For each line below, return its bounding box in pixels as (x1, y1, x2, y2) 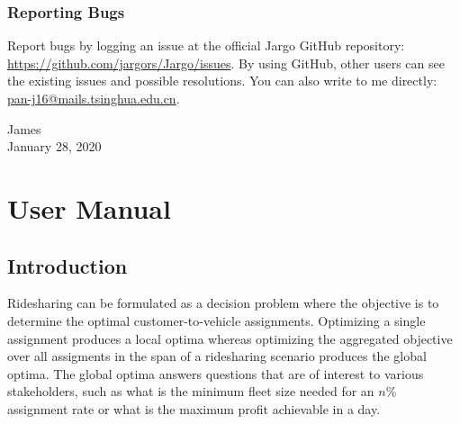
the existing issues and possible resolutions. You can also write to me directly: (7, 71, 437, 90)
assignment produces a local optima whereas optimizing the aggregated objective (7, 329, 453, 347)
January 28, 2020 (7, 137, 102, 156)
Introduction (7, 251, 128, 279)
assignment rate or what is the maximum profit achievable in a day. (7, 399, 381, 418)
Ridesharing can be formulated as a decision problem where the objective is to (7, 293, 439, 312)
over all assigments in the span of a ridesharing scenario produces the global (7, 347, 427, 365)
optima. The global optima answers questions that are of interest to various (7, 364, 424, 383)
